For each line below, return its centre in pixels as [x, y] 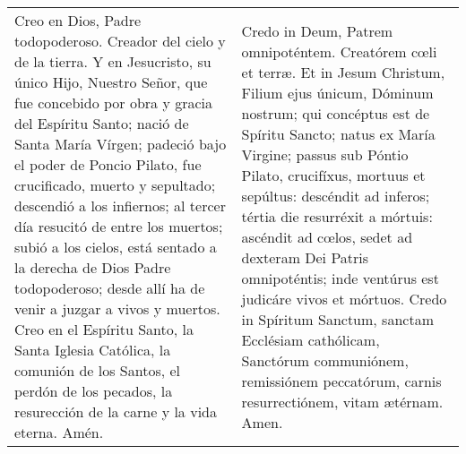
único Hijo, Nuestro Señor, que [111, 82]
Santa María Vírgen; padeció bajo [121, 144]
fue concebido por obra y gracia [114, 103]
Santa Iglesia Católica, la [93, 350]
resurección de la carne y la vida [116, 411]
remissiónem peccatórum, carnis [341, 381]
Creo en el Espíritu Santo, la [104, 329]
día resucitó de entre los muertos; [119, 226]
